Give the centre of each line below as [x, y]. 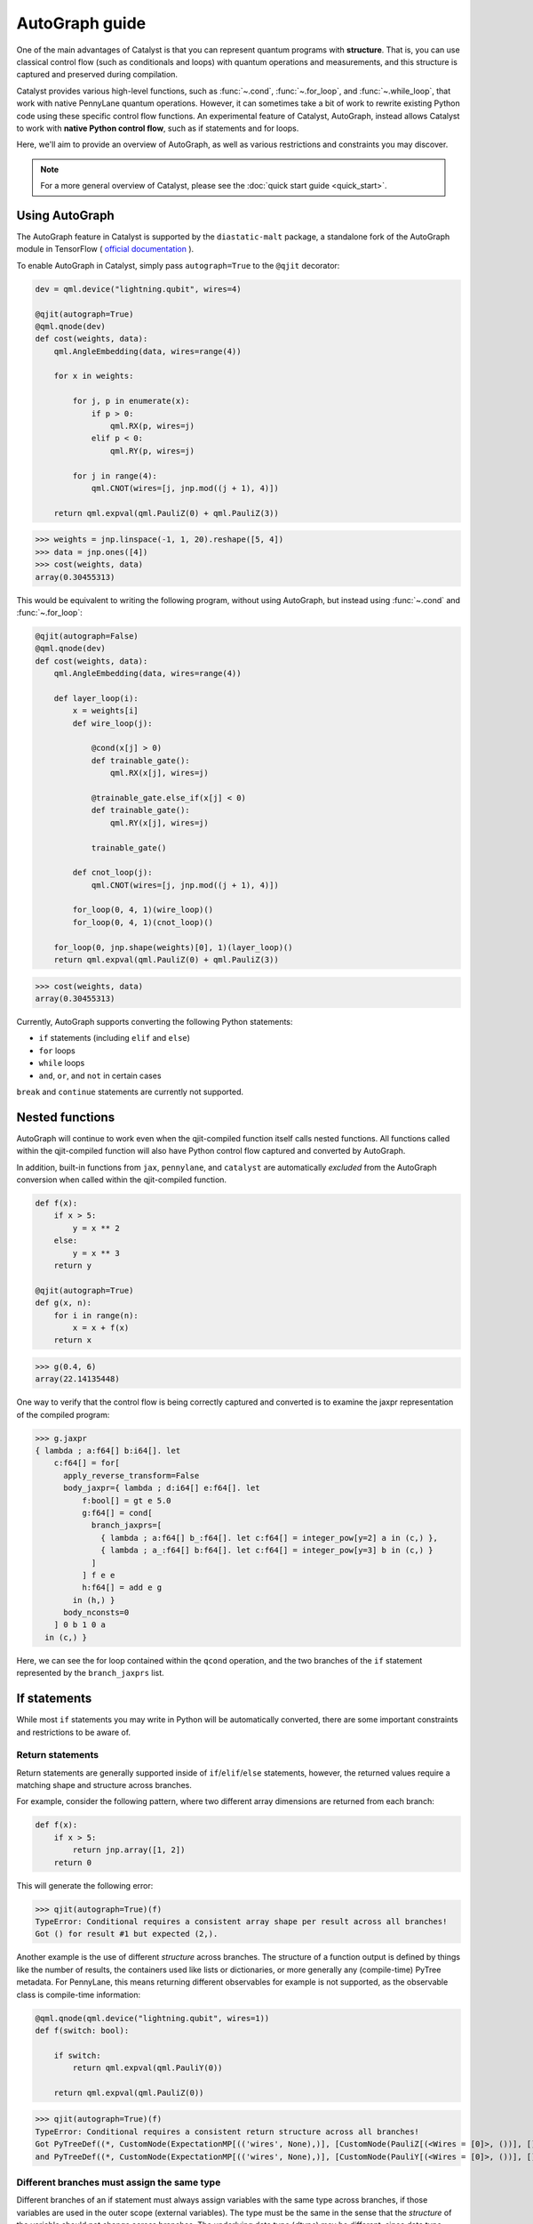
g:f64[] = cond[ [117, 1513]
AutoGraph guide [81, 23]
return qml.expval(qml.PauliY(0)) [147, 2068]
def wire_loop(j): [112, 723]
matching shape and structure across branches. [104, 1785]
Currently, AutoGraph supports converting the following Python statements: [155, 1021]
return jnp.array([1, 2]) [129, 1850]
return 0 [73, 1862]
